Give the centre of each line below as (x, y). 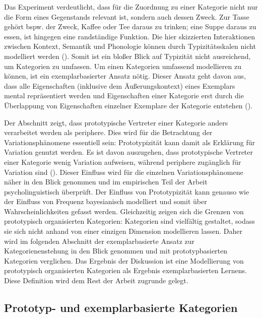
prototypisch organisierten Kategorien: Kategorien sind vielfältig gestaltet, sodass (129, 221)
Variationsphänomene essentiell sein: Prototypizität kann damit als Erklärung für (130, 142)
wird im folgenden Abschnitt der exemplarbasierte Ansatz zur (100, 241)
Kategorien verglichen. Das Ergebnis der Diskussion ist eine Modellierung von (124, 260)
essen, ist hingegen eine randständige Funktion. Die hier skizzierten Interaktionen (129, 36)
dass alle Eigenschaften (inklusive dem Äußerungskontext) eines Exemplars (120, 85)
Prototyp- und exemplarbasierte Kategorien (121, 308)
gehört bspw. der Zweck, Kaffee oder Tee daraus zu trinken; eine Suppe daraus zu (130, 26)
